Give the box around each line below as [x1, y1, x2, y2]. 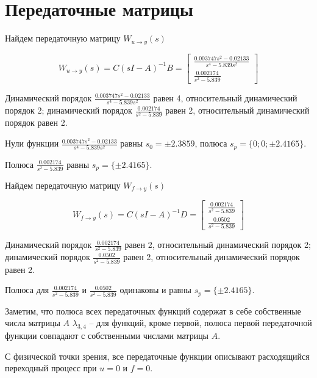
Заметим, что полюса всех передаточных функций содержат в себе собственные [5, 304, 301, 317]
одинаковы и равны [119, 283, 191, 296]
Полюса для [5, 283, 49, 296]
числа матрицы [5, 316, 60, 329]
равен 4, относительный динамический [153, 91, 297, 104]
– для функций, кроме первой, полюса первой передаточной [89, 316, 312, 329]
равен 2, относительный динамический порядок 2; [124, 238, 311, 251]
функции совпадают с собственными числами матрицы [5, 329, 209, 342]
